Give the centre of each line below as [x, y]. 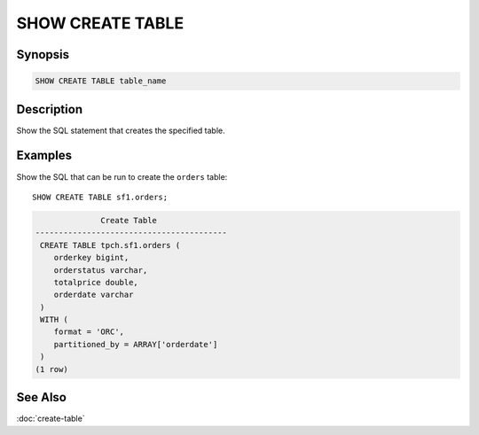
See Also [41, 397]
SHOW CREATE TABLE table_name [101, 81]
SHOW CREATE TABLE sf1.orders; [100, 197]
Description [50, 109]
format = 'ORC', [89, 332]
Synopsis [43, 54]
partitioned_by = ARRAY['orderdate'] [136, 344]
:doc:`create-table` [51, 419]
